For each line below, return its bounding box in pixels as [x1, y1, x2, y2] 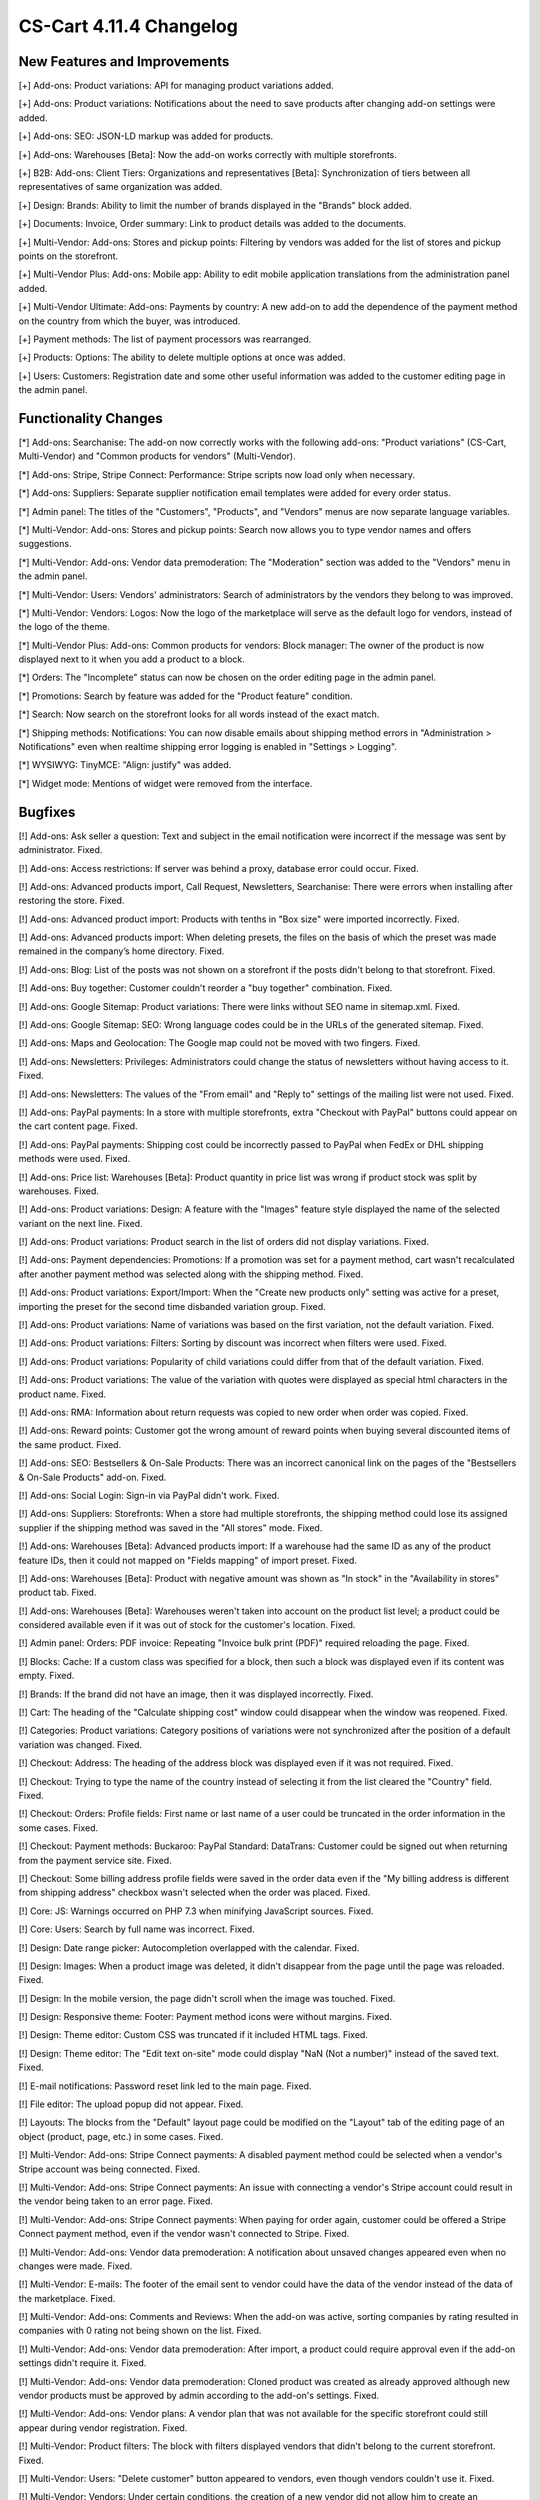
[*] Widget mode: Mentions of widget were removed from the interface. [18, 777, 313, 789]
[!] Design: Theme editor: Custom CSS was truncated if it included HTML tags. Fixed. [18, 2029, 369, 2041]
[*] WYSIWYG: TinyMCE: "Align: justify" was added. [18, 759, 232, 771]
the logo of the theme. [18, 621, 110, 633]
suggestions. [18, 538, 72, 550]
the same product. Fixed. [18, 1438, 122, 1450]
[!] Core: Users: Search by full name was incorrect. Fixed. [18, 1923, 255, 1935]
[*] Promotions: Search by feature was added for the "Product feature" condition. [18, 690, 354, 702]
